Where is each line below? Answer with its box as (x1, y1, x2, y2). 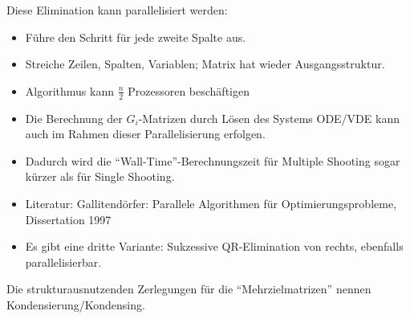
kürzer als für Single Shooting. (25, 168, 175, 185)
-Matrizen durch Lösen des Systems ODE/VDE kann (138, 109, 400, 126)
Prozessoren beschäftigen (128, 82, 250, 99)
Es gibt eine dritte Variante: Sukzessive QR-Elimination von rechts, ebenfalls (25, 238, 404, 255)
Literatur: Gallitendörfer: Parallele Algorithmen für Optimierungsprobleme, (25, 194, 397, 211)
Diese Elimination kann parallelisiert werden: (6, 2, 228, 18)
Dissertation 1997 (25, 211, 112, 227)
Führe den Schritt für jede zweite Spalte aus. (25, 28, 246, 45)
